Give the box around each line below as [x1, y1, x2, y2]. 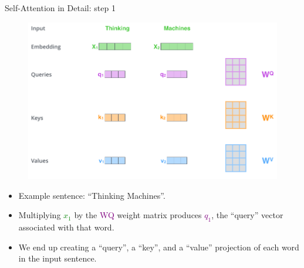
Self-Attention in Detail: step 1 [5, 2, 116, 13]
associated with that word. [18, 221, 114, 233]
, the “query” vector [211, 209, 283, 221]
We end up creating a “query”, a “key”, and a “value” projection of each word [18, 240, 299, 253]
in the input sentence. [18, 252, 97, 264]
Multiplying [18, 209, 61, 221]
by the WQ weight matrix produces [74, 209, 202, 221]
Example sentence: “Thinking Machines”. [18, 189, 165, 201]
